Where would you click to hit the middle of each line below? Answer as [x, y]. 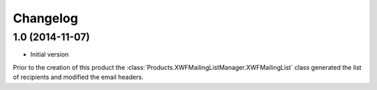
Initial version [50, 54]
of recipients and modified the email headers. [78, 77]
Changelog [45, 18]
